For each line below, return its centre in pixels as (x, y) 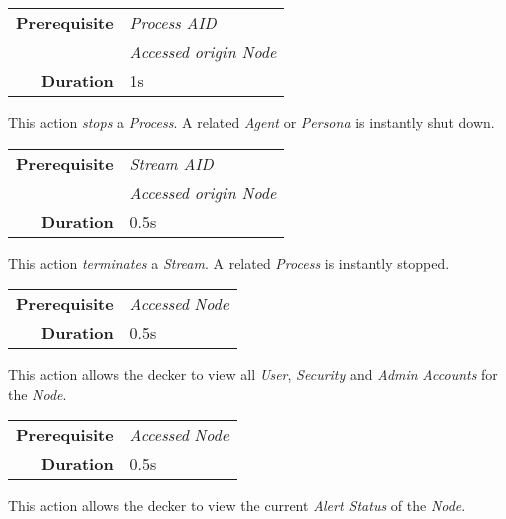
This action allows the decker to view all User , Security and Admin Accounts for (253, 374)
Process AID (173, 22)
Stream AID (171, 163)
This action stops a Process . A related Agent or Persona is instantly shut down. (251, 122)
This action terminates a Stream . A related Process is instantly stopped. (229, 262)
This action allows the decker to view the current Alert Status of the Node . (237, 505)
